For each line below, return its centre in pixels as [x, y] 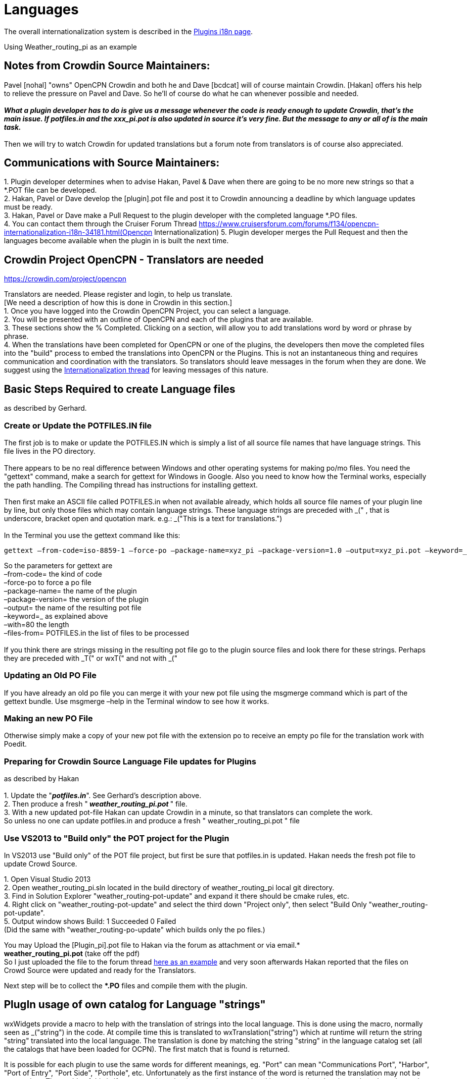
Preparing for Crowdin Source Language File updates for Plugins [130, 761]
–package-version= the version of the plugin [76, 599]
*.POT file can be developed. [50, 190]
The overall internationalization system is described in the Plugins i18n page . [128, 31]
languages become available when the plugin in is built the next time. [116, 241]
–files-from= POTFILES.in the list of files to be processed [97, 633]
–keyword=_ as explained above [56, 616]
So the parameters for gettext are [58, 565]
